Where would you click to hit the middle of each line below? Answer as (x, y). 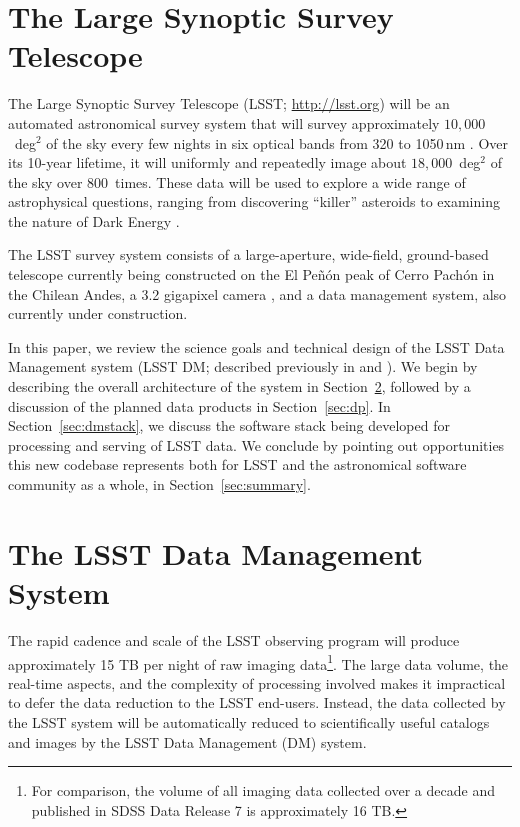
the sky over (45, 181)
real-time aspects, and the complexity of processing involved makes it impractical (257, 682)
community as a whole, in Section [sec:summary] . (159, 484)
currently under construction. (98, 313)
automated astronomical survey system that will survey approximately (224, 122)
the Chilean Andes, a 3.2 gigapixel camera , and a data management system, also (257, 293)
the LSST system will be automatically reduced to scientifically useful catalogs (249, 721)
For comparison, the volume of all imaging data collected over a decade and (263, 790)
